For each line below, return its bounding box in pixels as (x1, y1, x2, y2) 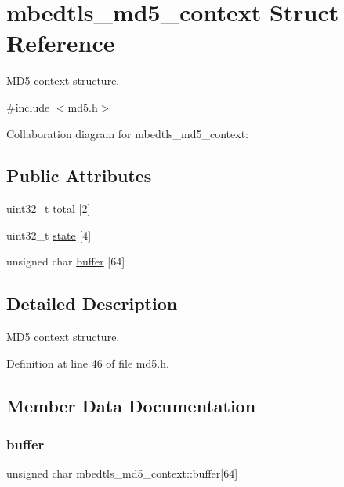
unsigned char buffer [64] (6, 253, 125, 269)
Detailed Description (6, 291, 178, 316)
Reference (6, 27, 115, 59)
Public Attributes (6, 163, 152, 188)
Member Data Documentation (6, 393, 256, 417)
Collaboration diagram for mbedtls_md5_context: (6, 125, 249, 141)
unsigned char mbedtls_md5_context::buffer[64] (6, 465, 238, 482)
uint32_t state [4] (6, 226, 92, 243)
